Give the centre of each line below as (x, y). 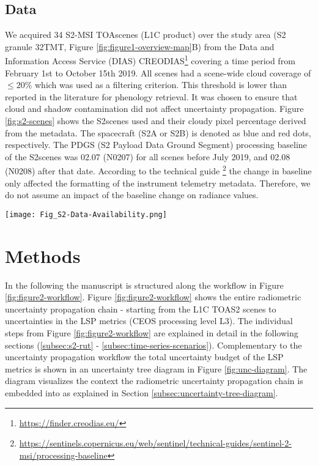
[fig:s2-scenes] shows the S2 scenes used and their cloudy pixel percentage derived (156, 121)
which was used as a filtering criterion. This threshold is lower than (161, 85)
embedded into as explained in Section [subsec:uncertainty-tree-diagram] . (142, 392)
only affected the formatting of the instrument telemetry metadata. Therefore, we (158, 183)
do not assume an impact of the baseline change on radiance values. (132, 195)
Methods (43, 255)
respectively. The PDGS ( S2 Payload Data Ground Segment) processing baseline (156, 145)
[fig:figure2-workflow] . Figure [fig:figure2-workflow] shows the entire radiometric (153, 297)
